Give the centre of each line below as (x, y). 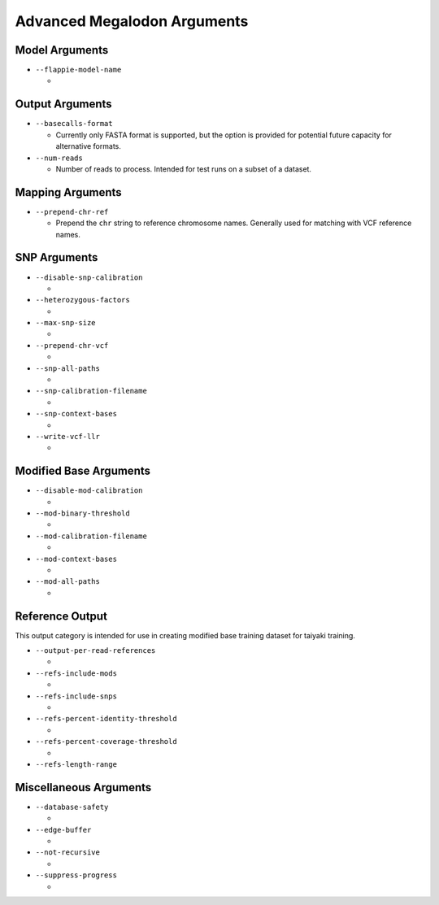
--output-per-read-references (96, 651)
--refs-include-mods (76, 673)
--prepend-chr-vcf (72, 345)
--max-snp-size (66, 323)
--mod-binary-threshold (83, 513)
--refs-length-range (76, 764)
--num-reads (59, 158)
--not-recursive (68, 853)
